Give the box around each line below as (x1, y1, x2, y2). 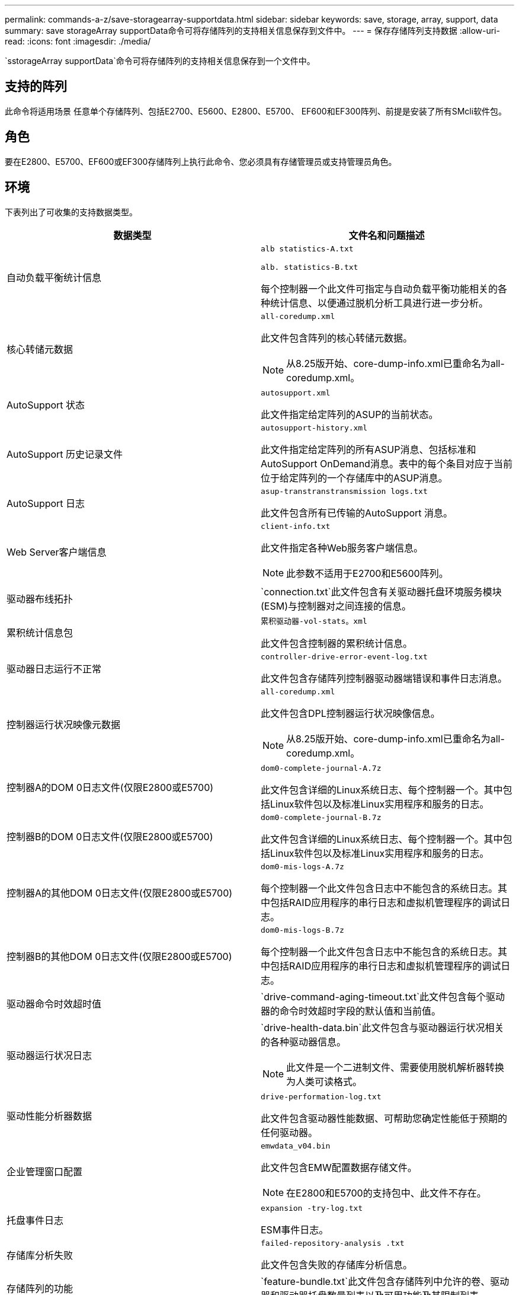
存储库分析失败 (7, 1249, 73, 1262)
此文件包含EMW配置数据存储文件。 (261, 1161, 417, 1173)
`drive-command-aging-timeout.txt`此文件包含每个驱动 (261, 990, 505, 1003)
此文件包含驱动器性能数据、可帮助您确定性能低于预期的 (261, 1112, 508, 1124)
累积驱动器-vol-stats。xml (261, 616, 367, 626)
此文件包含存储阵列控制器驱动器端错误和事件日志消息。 (261, 672, 508, 684)
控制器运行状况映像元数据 (7, 719, 121, 731)
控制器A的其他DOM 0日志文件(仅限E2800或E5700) (7, 887, 233, 900)
